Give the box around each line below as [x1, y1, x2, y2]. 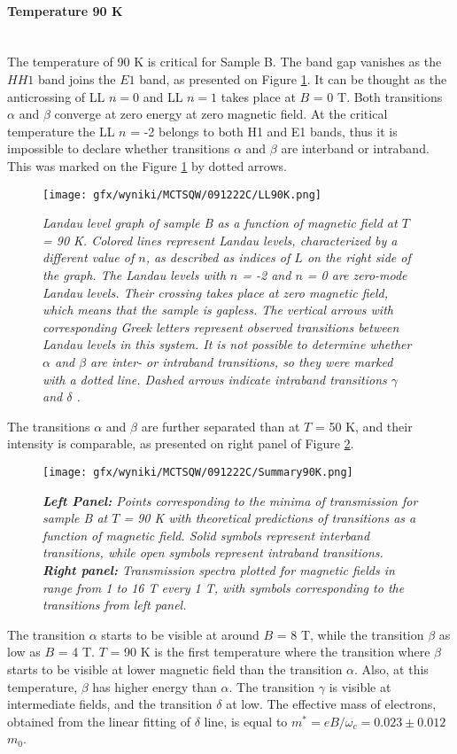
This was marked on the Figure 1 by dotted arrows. [7, 156, 287, 175]
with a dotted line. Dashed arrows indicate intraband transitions [43, 369, 387, 388]
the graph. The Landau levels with [43, 265, 226, 284]
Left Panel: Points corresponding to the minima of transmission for [43, 491, 418, 509]
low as [7, 642, 41, 661]
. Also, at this [354, 659, 429, 678]
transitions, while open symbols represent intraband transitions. [43, 543, 383, 562]
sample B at [43, 509, 108, 527]
